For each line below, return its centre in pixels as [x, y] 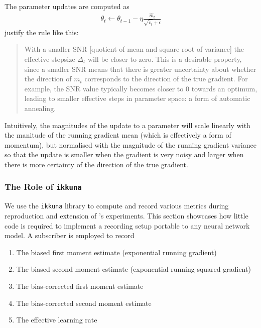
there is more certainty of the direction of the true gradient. [96, 164]
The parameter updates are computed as [67, 6]
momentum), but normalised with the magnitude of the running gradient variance [130, 144]
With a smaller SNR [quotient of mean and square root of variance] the [134, 49]
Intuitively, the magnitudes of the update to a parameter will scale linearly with [127, 125]
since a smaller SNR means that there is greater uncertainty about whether [140, 69]
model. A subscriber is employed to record [70, 235]
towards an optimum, [224, 88]
